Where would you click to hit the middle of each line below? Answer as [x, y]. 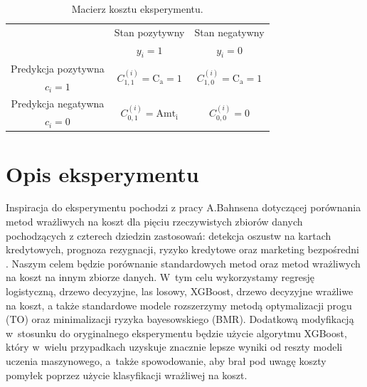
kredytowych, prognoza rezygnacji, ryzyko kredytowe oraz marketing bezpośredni [183, 249]
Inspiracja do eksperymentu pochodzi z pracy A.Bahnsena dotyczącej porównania [183, 207]
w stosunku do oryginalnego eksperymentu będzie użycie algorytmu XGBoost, [176, 333]
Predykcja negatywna [58, 104]
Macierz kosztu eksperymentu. [137, 9]
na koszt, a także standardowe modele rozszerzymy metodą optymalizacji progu [179, 305]
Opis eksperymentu [102, 173]
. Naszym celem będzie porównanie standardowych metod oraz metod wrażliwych [183, 263]
